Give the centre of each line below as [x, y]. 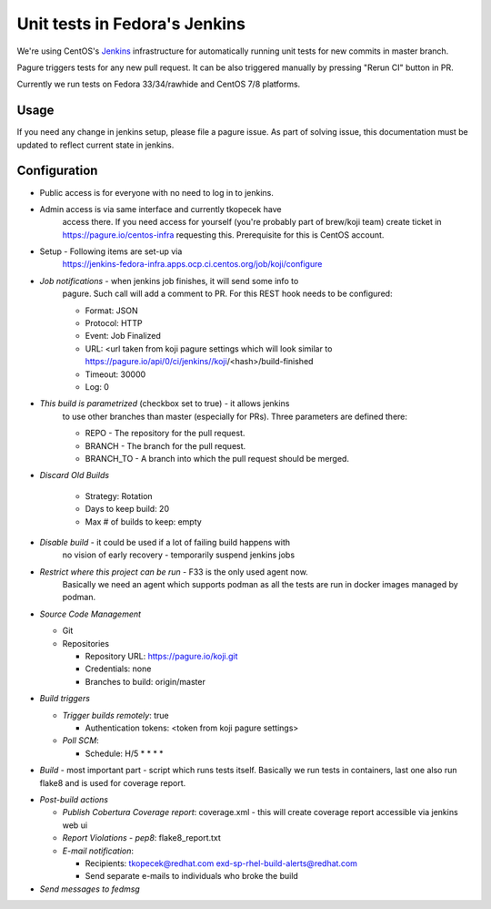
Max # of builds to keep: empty [143, 521]
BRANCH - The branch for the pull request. [165, 445]
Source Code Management [90, 614]
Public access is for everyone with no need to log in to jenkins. [157, 192]
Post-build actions [74, 799]
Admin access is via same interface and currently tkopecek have [160, 209]
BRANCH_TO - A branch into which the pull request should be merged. [217, 458]
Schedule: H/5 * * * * [124, 753]
